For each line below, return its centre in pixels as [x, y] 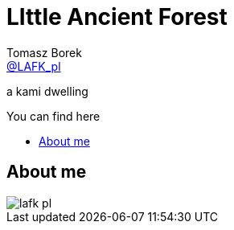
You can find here [53, 116]
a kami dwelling [47, 91]
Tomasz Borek [44, 52]
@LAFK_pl [34, 66]
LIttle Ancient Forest [117, 17]
